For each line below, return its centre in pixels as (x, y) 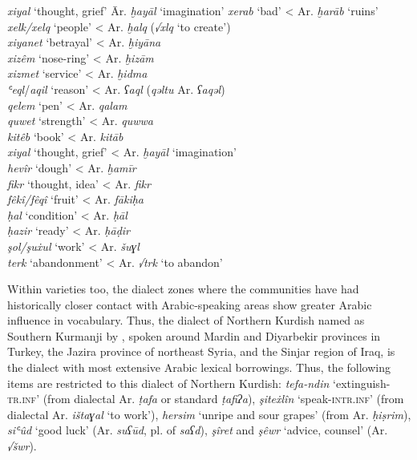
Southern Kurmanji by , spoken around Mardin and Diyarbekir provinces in (194, 335)
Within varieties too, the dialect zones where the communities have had (183, 289)
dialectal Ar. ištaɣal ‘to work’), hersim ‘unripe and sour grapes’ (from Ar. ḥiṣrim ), (209, 414)
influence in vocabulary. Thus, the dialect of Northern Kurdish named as (186, 320)
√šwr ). (22, 446)
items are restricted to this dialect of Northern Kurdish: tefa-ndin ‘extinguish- (199, 383)
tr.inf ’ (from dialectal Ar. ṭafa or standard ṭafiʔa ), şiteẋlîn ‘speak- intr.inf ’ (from (206, 399)
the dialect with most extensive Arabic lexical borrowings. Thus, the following (199, 367)
